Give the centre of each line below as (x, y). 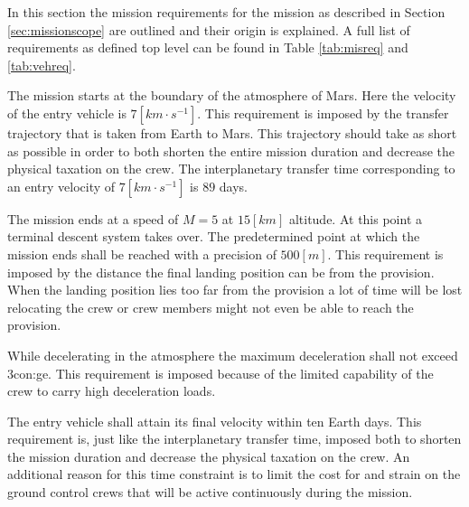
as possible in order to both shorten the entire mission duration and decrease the (231, 150)
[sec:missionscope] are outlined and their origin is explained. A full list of (209, 29)
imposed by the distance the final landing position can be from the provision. (221, 272)
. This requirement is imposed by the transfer (323, 113)
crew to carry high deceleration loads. (112, 391)
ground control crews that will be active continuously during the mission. (210, 492)
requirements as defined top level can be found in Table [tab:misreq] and (208, 47)
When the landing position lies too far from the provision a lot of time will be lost (235, 290)
